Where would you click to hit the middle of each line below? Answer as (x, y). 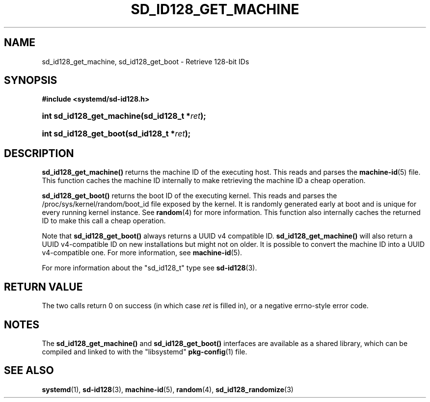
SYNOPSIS (31, 80)
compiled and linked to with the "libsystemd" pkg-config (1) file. (145, 351)
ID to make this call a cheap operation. (104, 221)
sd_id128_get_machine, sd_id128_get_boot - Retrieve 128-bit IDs (146, 61)
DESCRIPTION (39, 153)
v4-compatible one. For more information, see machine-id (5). (142, 253)
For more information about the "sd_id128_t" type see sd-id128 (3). (149, 268)
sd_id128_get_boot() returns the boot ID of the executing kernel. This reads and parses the (189, 196)
